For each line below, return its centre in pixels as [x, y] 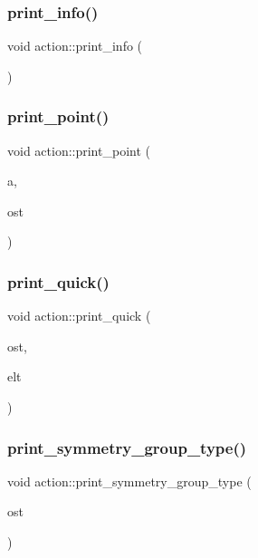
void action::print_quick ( [79, 316]
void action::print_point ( [79, 150]
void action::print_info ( [75, 46]
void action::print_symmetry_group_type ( [129, 481]
